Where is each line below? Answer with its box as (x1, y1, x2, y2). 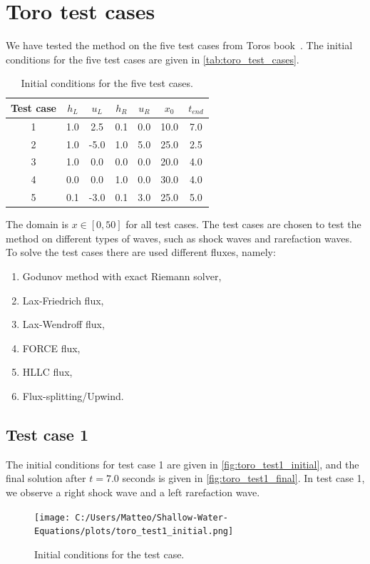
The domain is (6, 217, 68, 232)
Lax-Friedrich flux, (22, 292, 104, 307)
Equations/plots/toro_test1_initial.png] (34, 526, 234, 537)
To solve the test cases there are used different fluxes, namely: (6, 245, 276, 260)
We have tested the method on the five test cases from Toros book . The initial (6, 38, 353, 53)
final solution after (6, 471, 86, 486)
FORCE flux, (22, 340, 81, 355)
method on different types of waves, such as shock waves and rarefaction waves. (6, 230, 352, 245)
